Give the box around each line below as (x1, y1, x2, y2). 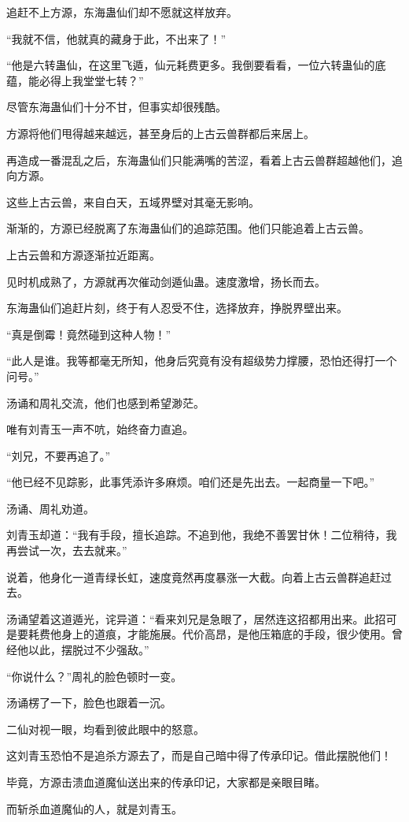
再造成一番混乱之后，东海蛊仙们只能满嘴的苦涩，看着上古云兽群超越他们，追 (6, 151, 403, 168)
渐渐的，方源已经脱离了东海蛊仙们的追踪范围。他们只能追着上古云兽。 (6, 220, 370, 236)
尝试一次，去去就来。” (17, 542, 127, 559)
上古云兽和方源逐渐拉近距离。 (6, 246, 160, 262)
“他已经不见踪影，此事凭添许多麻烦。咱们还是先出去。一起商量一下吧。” (6, 474, 375, 490)
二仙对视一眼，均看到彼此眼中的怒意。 (6, 720, 204, 737)
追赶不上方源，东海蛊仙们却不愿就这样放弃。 (6, 4, 238, 20)
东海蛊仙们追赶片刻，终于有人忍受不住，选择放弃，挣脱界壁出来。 (6, 299, 348, 316)
